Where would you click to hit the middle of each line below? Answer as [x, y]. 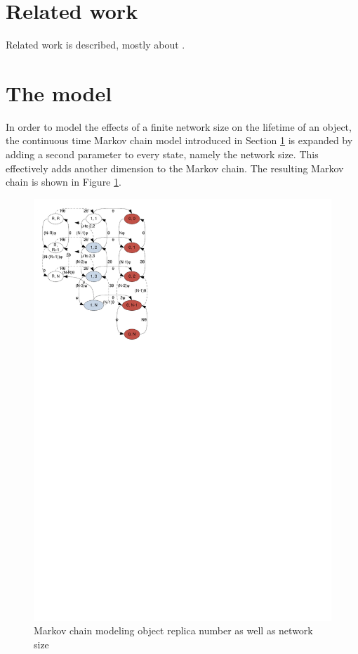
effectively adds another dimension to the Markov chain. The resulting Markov [175, 168]
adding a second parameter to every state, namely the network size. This [162, 154]
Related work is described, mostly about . [95, 45]
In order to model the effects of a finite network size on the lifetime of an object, [179, 126]
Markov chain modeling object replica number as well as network [173, 630]
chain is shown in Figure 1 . [64, 182]
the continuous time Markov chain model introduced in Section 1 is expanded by [179, 140]
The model [59, 92]
